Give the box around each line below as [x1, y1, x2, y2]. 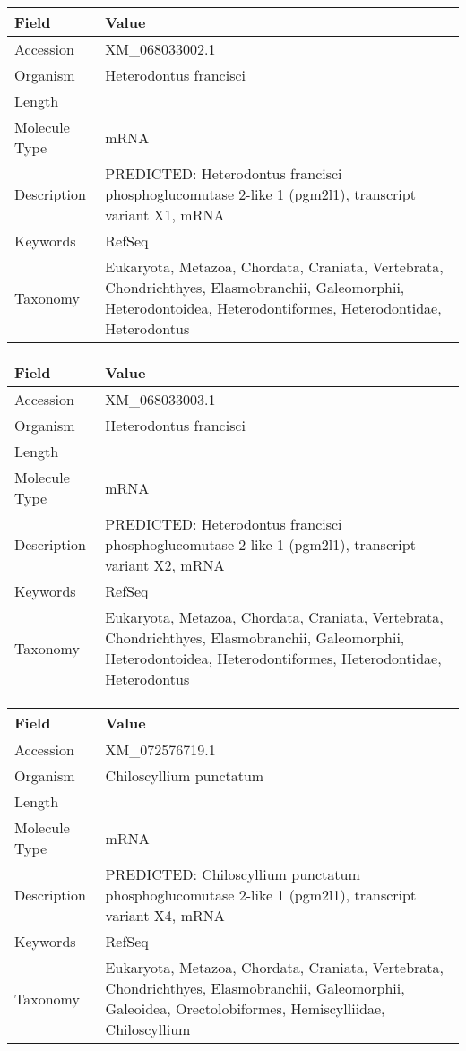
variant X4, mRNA [105, 905, 225, 926]
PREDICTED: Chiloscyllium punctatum [105, 864, 360, 884]
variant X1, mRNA [105, 204, 225, 225]
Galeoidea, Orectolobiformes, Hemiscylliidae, [105, 998, 385, 1019]
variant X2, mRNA [105, 555, 225, 575]
